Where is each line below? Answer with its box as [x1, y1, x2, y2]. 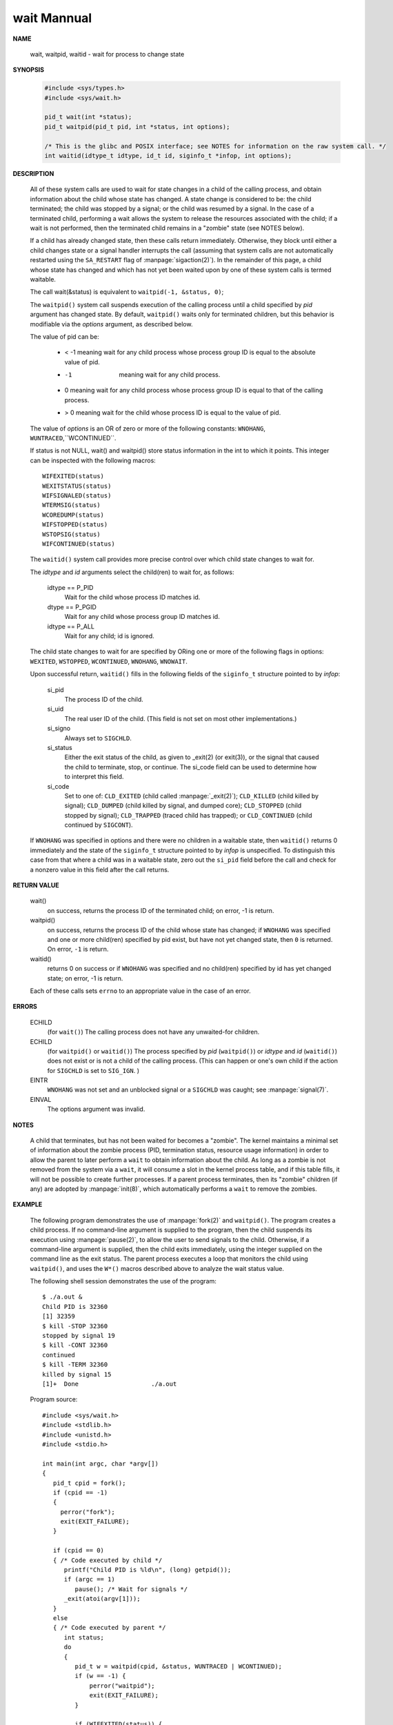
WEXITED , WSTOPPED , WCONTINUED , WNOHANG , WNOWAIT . [30, 657, 188, 665]
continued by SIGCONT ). [64, 821, 134, 829]
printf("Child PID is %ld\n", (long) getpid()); [63, 1566, 232, 1574]
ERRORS [12, 1003, 38, 1011]
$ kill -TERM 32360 [42, 1361, 108, 1369]
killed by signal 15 [42, 1370, 112, 1378]
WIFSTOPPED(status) [42, 521, 108, 529]
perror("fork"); [60, 1508, 115, 1516]
